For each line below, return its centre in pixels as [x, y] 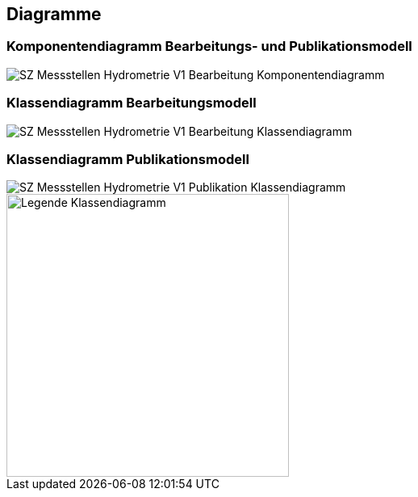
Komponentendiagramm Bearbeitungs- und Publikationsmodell [209, 46]
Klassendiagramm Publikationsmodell [128, 159]
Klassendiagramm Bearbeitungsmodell [132, 103]
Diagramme [54, 14]
